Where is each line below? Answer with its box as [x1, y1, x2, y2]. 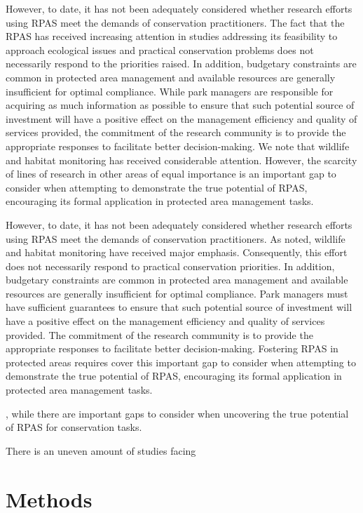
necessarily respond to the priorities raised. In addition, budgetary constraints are [6, 56, 357, 71]
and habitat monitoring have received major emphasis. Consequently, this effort [6, 245, 348, 260]
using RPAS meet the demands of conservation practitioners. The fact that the [6, 15, 345, 29]
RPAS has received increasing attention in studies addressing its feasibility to [6, 29, 338, 44]
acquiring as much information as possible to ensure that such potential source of [6, 98, 355, 112]
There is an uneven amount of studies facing [6, 443, 196, 458]
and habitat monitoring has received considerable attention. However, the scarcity [6, 152, 357, 167]
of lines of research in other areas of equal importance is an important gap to [6, 166, 336, 181]
